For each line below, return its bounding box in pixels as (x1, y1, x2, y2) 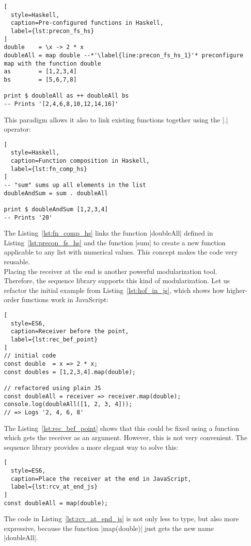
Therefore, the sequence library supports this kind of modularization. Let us (4, 275, 230, 286)
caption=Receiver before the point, (11, 328, 129, 335)
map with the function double (4, 60, 101, 67)
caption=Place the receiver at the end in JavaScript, (11, 475, 191, 482)
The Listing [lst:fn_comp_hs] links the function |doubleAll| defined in (4, 228, 213, 238)
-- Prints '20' (4, 214, 53, 221)
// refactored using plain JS (4, 384, 101, 392)
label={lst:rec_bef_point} (11, 336, 98, 343)
